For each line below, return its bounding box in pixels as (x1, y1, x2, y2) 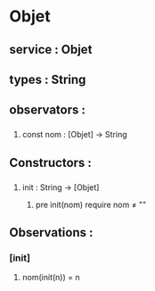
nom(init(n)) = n (21, 272, 80, 283)
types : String (9, 71, 86, 87)
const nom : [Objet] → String (21, 129, 127, 140)
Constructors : (9, 154, 92, 170)
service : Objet (9, 42, 93, 57)
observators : (9, 103, 86, 118)
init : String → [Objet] (21, 181, 100, 193)
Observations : (9, 225, 94, 240)
